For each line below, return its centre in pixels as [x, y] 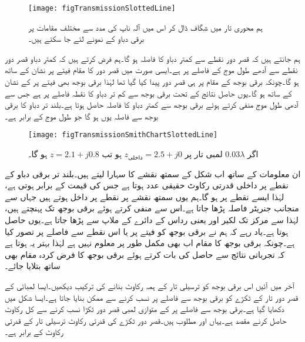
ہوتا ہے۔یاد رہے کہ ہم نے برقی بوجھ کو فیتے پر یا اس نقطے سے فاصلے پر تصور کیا [147, 231]
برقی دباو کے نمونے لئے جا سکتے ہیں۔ [86, 39]
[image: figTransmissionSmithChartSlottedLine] [123, 135]
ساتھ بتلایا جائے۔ [33, 266]
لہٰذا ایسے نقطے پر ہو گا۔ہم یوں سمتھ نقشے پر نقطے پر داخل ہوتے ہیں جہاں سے [145, 196]
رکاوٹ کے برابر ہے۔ [34, 332]
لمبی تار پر [204, 154]
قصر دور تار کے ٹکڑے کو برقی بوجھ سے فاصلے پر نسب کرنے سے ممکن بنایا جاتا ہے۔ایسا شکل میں [152, 297]
